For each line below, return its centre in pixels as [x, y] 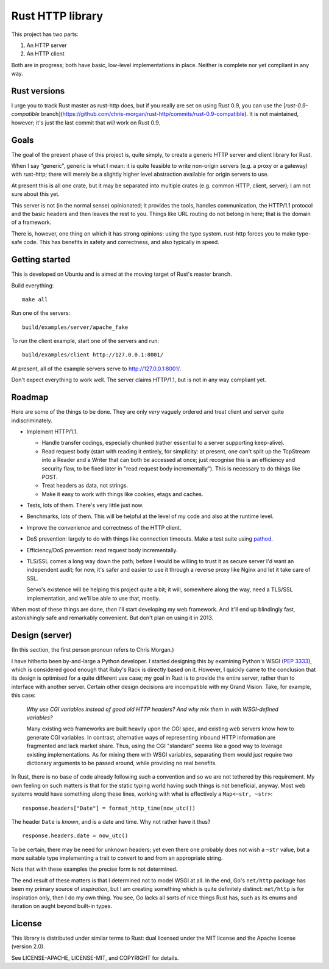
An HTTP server [47, 45]
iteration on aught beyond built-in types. [62, 906]
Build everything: [33, 285]
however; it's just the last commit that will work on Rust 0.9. [86, 123]
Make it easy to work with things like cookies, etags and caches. [122, 494]
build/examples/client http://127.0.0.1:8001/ [93, 355]
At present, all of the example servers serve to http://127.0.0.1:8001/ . [96, 369]
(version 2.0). [28, 946]
